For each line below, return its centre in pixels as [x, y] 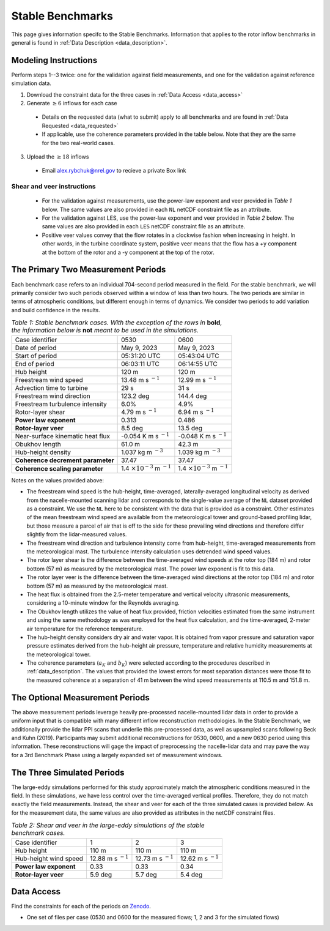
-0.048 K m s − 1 [203, 436]
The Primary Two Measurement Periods [89, 270]
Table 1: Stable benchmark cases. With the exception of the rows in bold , [117, 323]
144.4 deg [193, 396]
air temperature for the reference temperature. [85, 629]
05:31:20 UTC [141, 356]
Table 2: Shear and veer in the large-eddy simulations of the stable [108, 825]
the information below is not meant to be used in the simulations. [105, 331]
